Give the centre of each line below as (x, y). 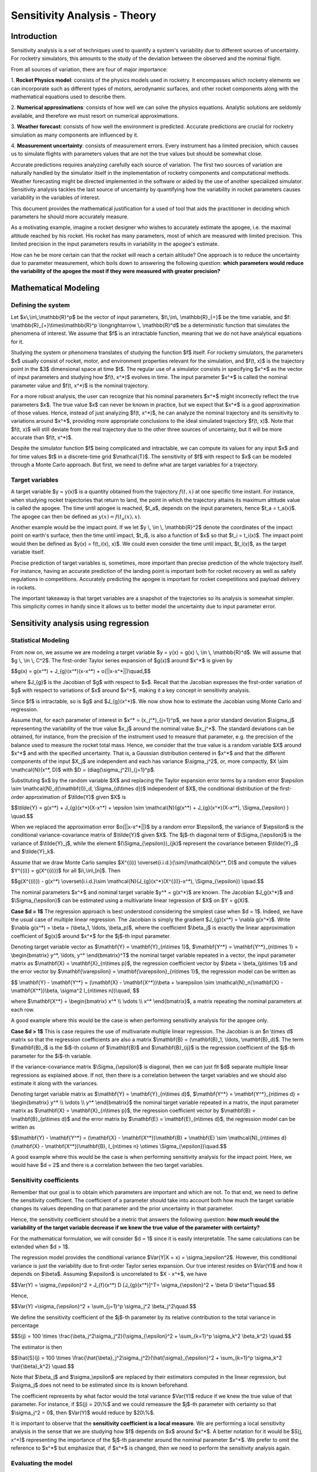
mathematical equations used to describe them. (68, 97)
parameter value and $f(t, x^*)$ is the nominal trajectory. (80, 385)
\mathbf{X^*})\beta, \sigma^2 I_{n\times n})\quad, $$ (75, 991)
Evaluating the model (42, 1463)
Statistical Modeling (40, 641)
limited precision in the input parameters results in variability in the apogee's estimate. (115, 244)
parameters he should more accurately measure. (70, 217)
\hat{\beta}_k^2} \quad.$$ (43, 1366)
